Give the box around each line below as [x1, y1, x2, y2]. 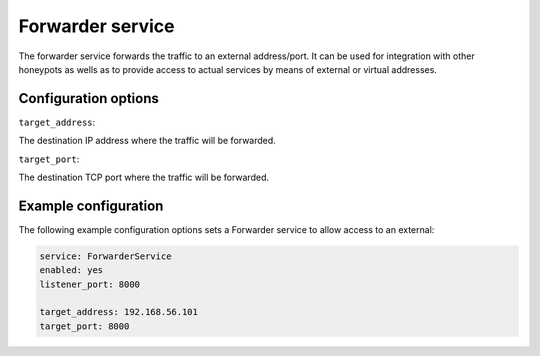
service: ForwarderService [39, 250, 172, 262]
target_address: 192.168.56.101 [39, 306, 199, 318]
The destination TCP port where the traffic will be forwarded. [18, 171, 270, 184]
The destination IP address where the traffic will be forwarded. [18, 135, 277, 147]
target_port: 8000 [39, 320, 130, 332]
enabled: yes [39, 265, 104, 276]
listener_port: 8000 [39, 278, 140, 290]
